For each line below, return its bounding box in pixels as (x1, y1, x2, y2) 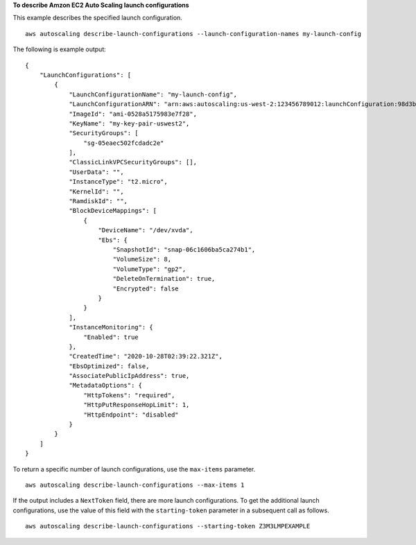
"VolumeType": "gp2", (112, 265, 187, 273)
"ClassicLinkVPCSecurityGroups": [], (69, 158, 198, 166)
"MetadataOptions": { (69, 381, 142, 390)
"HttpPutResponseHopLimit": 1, (83, 401, 190, 409)
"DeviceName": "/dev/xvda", (98, 226, 193, 234)
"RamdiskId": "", (69, 198, 128, 205)
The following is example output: (12, 45, 107, 53)
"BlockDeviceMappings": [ (69, 207, 157, 215)
